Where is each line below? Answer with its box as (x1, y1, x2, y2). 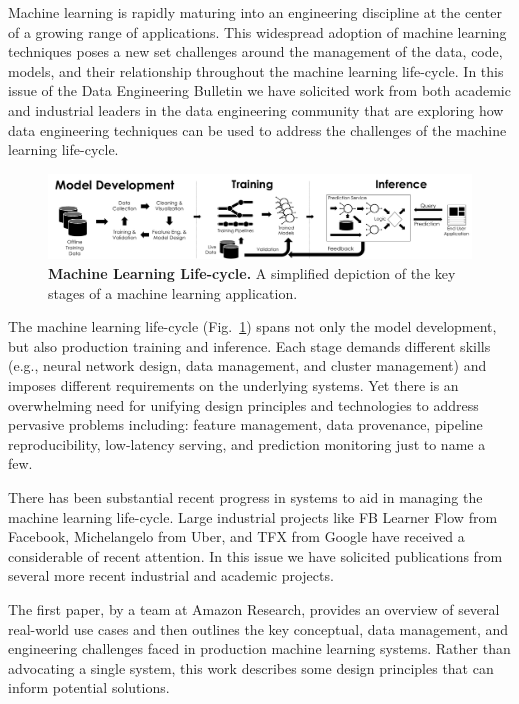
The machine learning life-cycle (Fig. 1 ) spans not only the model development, (8, 316, 497, 337)
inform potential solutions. (8, 677, 170, 698)
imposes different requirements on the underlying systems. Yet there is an (8, 375, 459, 396)
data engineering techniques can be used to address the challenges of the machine (8, 119, 507, 140)
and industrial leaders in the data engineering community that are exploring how (8, 99, 504, 120)
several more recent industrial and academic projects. (8, 565, 334, 586)
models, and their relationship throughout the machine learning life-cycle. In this (8, 60, 504, 81)
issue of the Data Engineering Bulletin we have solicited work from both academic (8, 80, 511, 101)
